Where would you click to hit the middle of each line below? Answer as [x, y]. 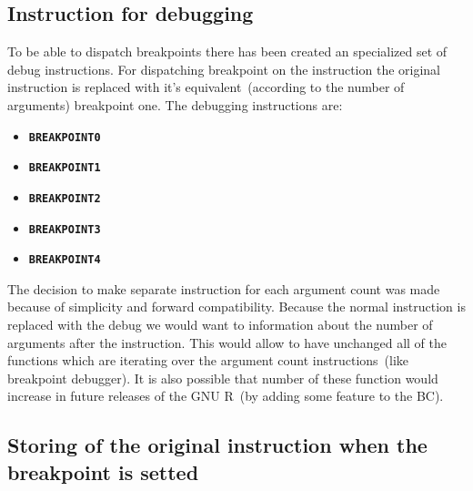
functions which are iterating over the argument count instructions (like [208, 360]
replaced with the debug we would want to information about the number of [220, 325]
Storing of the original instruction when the [217, 445]
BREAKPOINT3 [65, 229]
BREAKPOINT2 [65, 198]
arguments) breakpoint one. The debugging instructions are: [175, 104]
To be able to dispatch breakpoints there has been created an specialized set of [227, 51]
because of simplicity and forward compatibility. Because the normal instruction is [236, 307]
